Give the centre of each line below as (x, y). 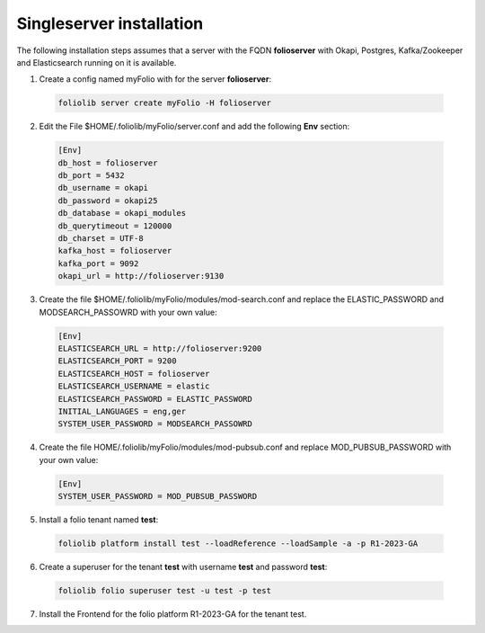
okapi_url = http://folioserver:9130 (141, 276)
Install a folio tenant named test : (99, 520)
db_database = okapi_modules (122, 213)
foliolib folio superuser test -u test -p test (164, 590)
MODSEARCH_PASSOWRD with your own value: (128, 312)
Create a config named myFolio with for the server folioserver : (155, 79)
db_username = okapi (103, 188)
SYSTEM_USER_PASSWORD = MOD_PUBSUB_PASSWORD (158, 496)
